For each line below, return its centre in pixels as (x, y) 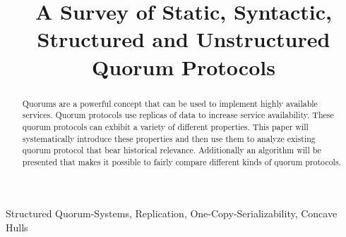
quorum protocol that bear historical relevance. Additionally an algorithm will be (172, 150)
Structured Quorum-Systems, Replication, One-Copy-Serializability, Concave (172, 213)
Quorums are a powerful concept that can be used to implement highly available (170, 103)
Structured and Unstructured (184, 39)
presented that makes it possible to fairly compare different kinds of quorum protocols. (181, 161)
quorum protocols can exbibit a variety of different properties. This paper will (165, 126)
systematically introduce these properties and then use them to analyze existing (169, 138)
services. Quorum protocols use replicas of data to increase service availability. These (178, 115)
